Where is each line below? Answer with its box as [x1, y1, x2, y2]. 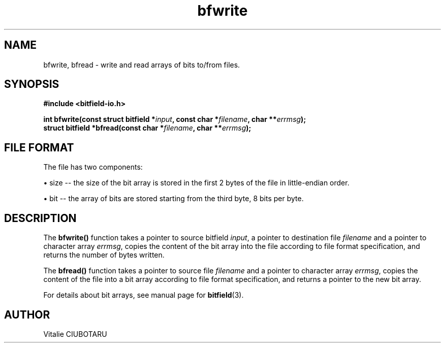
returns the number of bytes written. [43, 250, 165, 260]
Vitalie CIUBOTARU [43, 329, 107, 338]
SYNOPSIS [4, 78, 59, 91]
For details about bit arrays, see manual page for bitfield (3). [43, 291, 244, 300]
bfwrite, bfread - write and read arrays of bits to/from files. [43, 60, 240, 69]
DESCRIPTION [4, 211, 77, 225]
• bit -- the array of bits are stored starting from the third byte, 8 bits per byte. [43, 194, 304, 203]
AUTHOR [4, 308, 50, 321]
